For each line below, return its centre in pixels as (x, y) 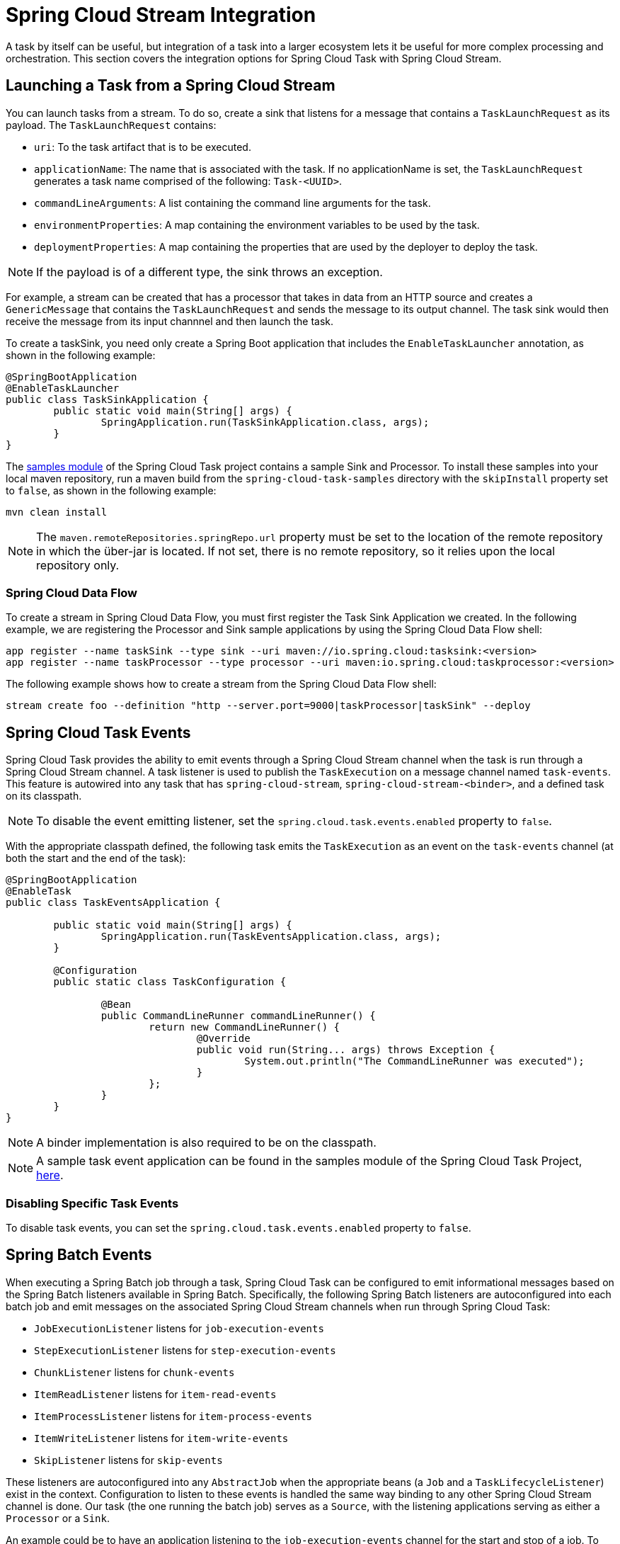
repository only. (78, 565)
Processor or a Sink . (58, 1518)
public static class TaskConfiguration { (170, 982)
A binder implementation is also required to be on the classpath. (206, 1143)
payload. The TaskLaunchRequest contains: (111, 125)
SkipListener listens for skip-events (128, 1460)
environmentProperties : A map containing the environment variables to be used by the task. (257, 225)
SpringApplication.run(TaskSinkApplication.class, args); (265, 422)
